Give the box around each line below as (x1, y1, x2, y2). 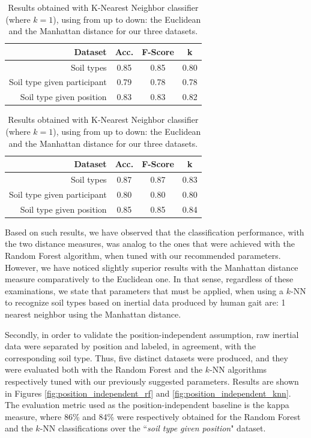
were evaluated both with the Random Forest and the (5, 363, 203, 376)
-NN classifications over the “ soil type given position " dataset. (40, 422, 266, 434)
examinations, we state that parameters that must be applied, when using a (5, 284, 284, 297)
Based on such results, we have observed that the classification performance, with (5, 225, 304, 238)
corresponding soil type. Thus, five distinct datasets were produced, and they (5, 351, 288, 364)
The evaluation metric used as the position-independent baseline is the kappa (5, 398, 289, 411)
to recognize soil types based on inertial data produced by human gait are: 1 (5, 296, 286, 309)
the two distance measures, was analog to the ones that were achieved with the (5, 237, 295, 250)
